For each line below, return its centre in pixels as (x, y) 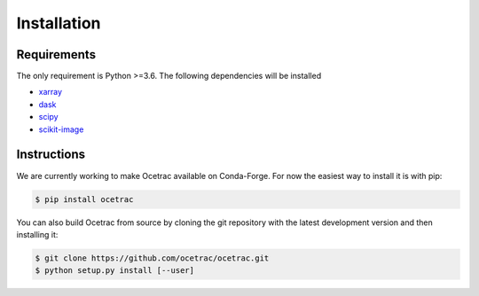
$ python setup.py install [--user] (115, 271)
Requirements (56, 55)
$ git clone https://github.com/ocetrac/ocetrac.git (152, 258)
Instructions (51, 155)
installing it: (37, 234)
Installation (59, 23)
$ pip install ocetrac (84, 199)
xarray (50, 92)
